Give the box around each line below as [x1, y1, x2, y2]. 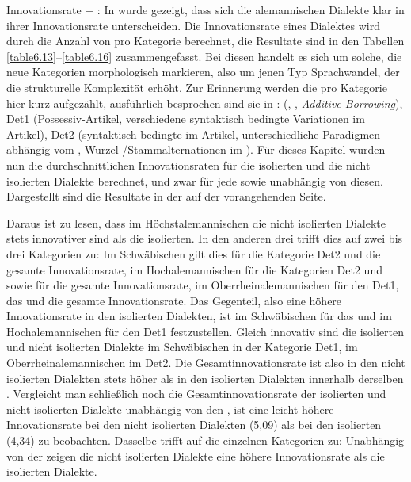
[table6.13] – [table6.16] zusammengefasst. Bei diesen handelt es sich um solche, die [6, 48, 402, 64]
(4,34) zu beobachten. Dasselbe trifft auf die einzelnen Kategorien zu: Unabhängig [6, 432, 405, 449]
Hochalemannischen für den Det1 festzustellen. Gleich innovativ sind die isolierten [6, 323, 405, 339]
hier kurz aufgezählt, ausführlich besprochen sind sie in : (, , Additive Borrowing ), [6, 94, 403, 111]
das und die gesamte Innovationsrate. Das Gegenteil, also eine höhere [6, 292, 342, 308]
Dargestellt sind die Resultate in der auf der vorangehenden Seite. [6, 188, 326, 205]
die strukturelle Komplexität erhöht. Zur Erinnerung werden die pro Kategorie [6, 78, 387, 95]
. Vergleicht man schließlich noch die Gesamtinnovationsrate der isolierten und [6, 385, 386, 402]
